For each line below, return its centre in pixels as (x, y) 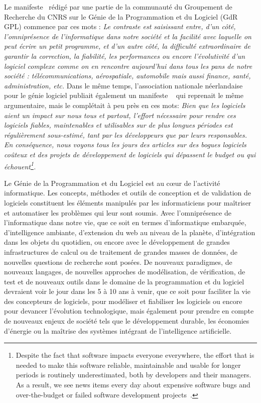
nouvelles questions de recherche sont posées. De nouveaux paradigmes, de (118, 262)
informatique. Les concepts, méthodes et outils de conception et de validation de (128, 193)
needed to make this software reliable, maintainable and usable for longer (128, 365)
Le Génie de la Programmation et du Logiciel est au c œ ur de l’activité (112, 183)
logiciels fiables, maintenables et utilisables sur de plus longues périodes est (118, 125)
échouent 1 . (20, 165)
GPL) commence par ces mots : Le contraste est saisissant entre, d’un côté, (120, 26)
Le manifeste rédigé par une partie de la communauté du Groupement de (118, 7)
